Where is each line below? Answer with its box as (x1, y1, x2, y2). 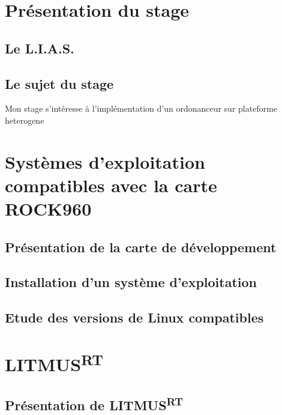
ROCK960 (5, 196, 92, 221)
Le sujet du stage (5, 74, 114, 92)
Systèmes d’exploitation (5, 149, 205, 174)
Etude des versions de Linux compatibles (5, 308, 264, 327)
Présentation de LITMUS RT (5, 393, 184, 414)
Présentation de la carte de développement (5, 237, 277, 256)
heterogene (5, 114, 44, 126)
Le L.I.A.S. (5, 38, 74, 57)
